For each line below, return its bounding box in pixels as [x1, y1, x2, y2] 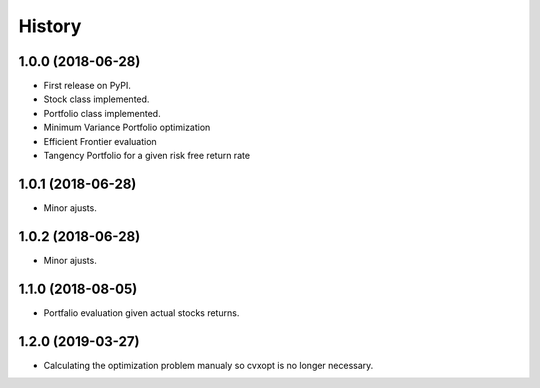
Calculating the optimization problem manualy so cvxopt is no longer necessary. [43, 359, 374, 371]
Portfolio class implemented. [43, 107, 161, 119]
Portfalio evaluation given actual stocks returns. [43, 306, 240, 319]
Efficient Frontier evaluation [43, 135, 157, 147]
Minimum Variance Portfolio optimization [43, 121, 211, 134]
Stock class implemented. [43, 93, 150, 105]
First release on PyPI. [43, 80, 132, 92]
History [18, 15, 82, 37]
